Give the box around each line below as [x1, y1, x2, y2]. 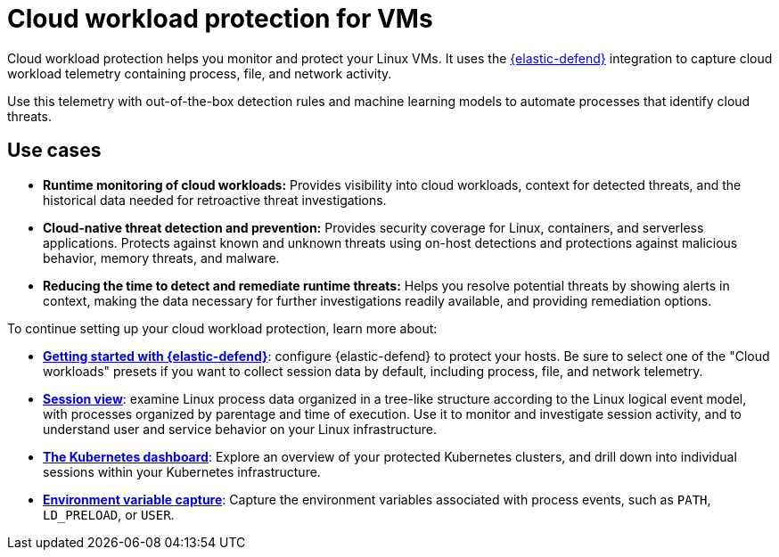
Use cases [7, 139, 102, 162]
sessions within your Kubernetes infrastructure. [43, 463, 321, 479]
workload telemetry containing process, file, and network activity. [7, 65, 392, 81]
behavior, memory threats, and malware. [43, 250, 280, 266]
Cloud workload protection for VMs [7, 4, 433, 34]
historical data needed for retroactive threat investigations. [43, 192, 387, 208]
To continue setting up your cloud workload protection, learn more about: [7, 320, 438, 336]
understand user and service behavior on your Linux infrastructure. [43, 421, 437, 437]
